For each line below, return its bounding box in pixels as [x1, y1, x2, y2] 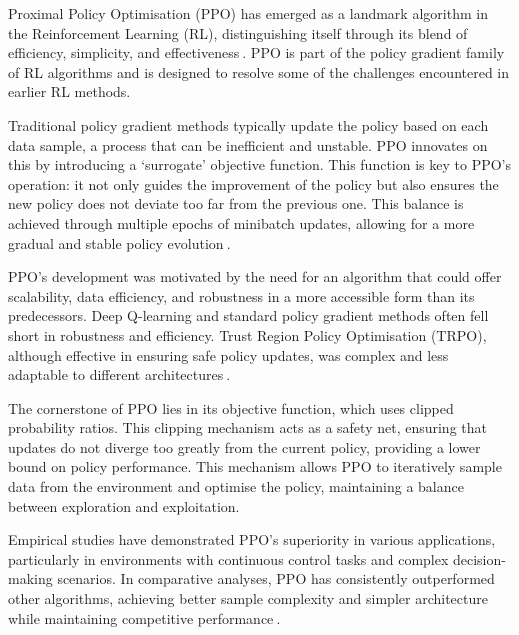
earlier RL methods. [8, 81, 131, 102]
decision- [452, 548, 506, 569]
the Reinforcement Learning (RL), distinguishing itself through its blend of [8, 22, 468, 43]
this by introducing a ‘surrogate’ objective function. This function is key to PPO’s [8, 154, 512, 175]
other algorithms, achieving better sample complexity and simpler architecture [8, 588, 488, 609]
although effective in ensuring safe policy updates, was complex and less [8, 344, 449, 365]
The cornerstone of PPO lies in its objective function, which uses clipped [8, 397, 454, 418]
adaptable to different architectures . [8, 364, 231, 385]
